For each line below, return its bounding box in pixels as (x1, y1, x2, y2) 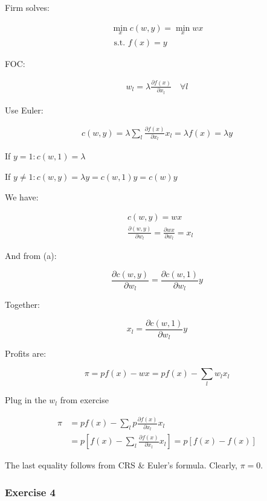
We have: (5, 190, 39, 203)
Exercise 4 (5, 484, 56, 499)
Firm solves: (5, 1, 50, 13)
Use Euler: (5, 103, 43, 116)
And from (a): (5, 249, 57, 262)
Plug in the (5, 394, 47, 406)
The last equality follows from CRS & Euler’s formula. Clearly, (5, 459, 238, 471)
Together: (5, 298, 40, 311)
